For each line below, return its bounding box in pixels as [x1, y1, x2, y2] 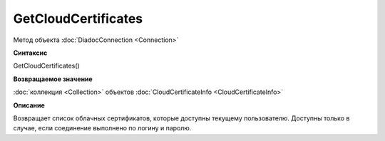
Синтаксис [13, 48, 48, 57]
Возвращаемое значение [13, 75, 93, 83]
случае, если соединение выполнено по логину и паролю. [13, 124, 192, 132]
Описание [13, 100, 46, 110]
